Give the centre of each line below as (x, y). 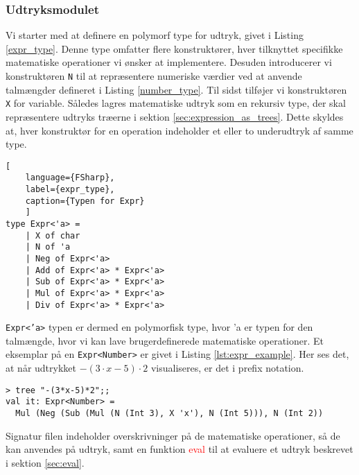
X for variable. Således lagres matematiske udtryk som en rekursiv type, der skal (176, 103)
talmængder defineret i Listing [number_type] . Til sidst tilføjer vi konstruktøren (176, 89)
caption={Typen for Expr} (85, 201)
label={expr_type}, (70, 189)
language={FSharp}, (70, 178)
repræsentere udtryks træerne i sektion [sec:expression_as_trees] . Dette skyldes (175, 116)
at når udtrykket (41, 368)
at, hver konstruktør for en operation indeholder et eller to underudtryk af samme (179, 130)
